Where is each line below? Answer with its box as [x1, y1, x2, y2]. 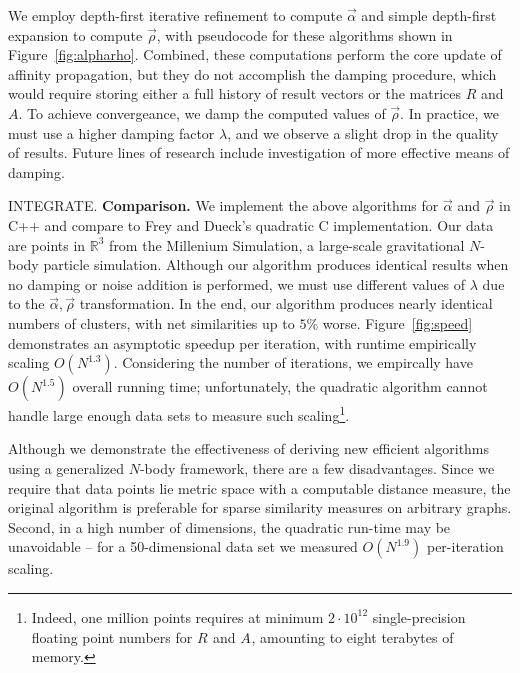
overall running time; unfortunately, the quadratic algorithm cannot [72, 376, 488, 397]
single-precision [372, 606, 466, 627]
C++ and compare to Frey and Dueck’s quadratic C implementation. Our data [8, 214, 494, 235]
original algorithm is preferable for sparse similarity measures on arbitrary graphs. [8, 497, 512, 518]
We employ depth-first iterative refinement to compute [8, 5, 343, 25]
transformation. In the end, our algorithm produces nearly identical [79, 293, 493, 314]
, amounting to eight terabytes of [251, 626, 454, 647]
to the [8, 293, 45, 314]
